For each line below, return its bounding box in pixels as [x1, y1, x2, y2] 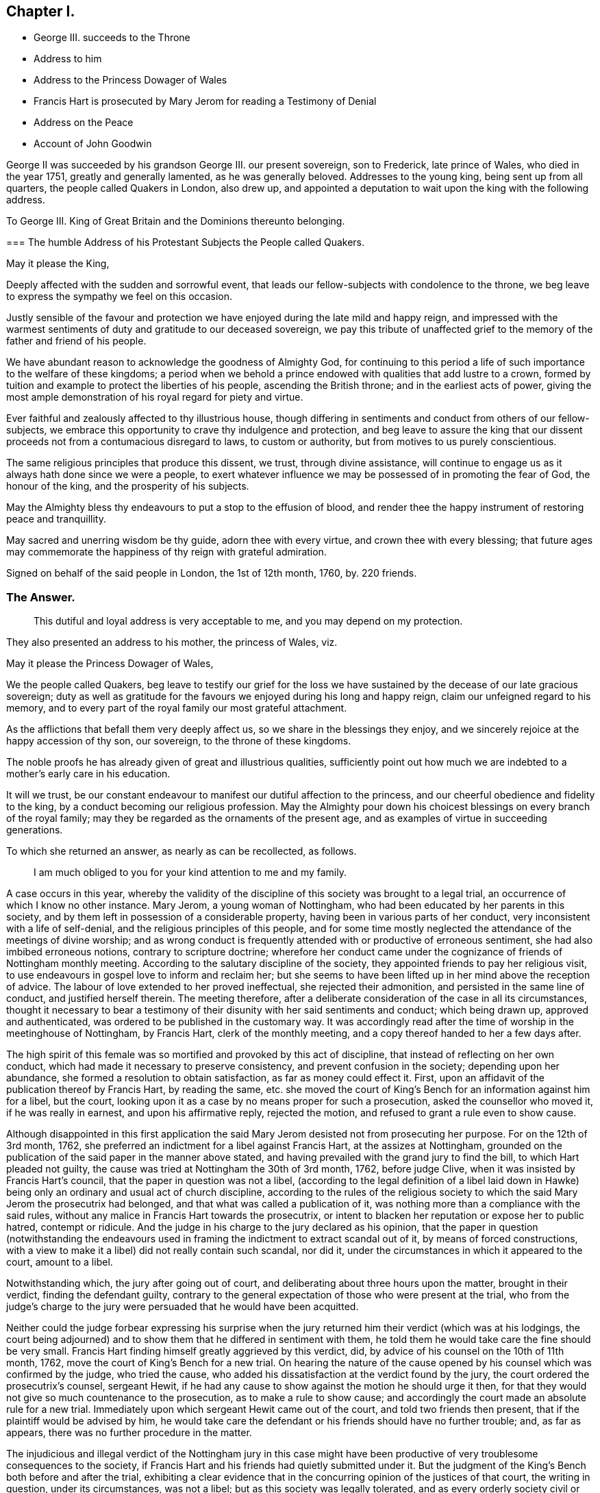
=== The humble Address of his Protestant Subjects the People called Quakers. [6, 236, 365, 249]
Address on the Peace [34, 116, 134, 129]
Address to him [34, 53, 102, 65]
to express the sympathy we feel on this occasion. [6, 290, 233, 303]
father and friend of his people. [6, 335, 147, 347]
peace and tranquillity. [6, 513, 107, 525]
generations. [6, 824, 63, 836]
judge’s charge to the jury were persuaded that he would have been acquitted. [6, 1301, 359, 1313]
